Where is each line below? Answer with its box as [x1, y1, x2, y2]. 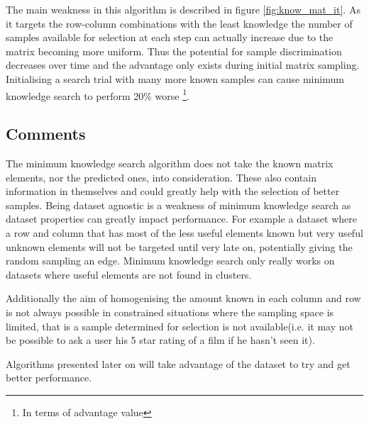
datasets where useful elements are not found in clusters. [6, 267, 252, 281]
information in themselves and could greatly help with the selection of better [6, 184, 340, 199]
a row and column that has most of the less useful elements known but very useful [6, 225, 363, 240]
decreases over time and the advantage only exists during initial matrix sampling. [6, 57, 360, 72]
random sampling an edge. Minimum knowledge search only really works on [6, 253, 335, 268]
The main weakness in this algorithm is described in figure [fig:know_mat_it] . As [6, 2, 360, 16]
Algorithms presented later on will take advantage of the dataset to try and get [6, 356, 351, 371]
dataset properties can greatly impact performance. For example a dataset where [6, 211, 357, 226]
